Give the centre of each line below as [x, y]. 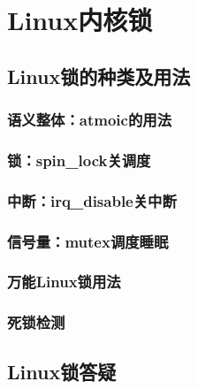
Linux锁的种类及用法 [99, 76]
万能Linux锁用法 [64, 282]
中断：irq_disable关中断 [92, 200]
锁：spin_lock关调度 [79, 160]
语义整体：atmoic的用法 [89, 120]
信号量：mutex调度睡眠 [88, 241]
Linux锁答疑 [62, 371]
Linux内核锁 [80, 20]
